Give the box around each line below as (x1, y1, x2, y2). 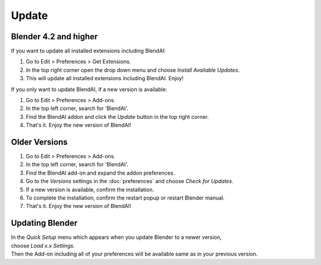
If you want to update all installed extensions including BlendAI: (11, 48, 166, 55)
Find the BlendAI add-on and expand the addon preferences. (26, 169, 175, 176)
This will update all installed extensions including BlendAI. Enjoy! (26, 75, 184, 82)
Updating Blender (11, 218, 78, 228)
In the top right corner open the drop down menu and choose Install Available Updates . (26, 66, 240, 74)
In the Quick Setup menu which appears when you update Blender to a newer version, (11, 234, 222, 241)
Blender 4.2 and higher (11, 31, 98, 42)
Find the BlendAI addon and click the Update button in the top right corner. (26, 113, 209, 120)
